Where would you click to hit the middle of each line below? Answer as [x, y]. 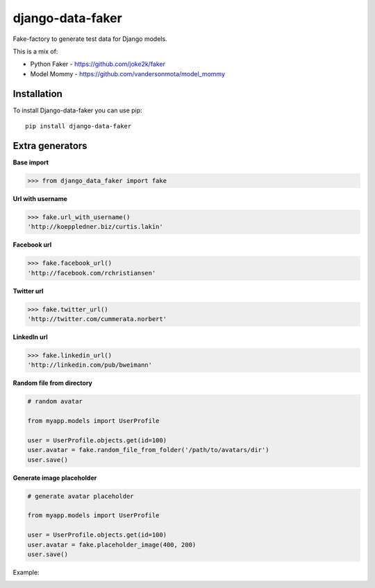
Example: [26, 572]
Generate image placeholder [55, 478]
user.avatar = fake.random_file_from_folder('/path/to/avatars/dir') [148, 450]
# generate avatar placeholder [81, 496]
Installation [37, 94]
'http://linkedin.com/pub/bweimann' [90, 365]
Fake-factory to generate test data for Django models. [90, 39]
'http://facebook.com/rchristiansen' [92, 273]
